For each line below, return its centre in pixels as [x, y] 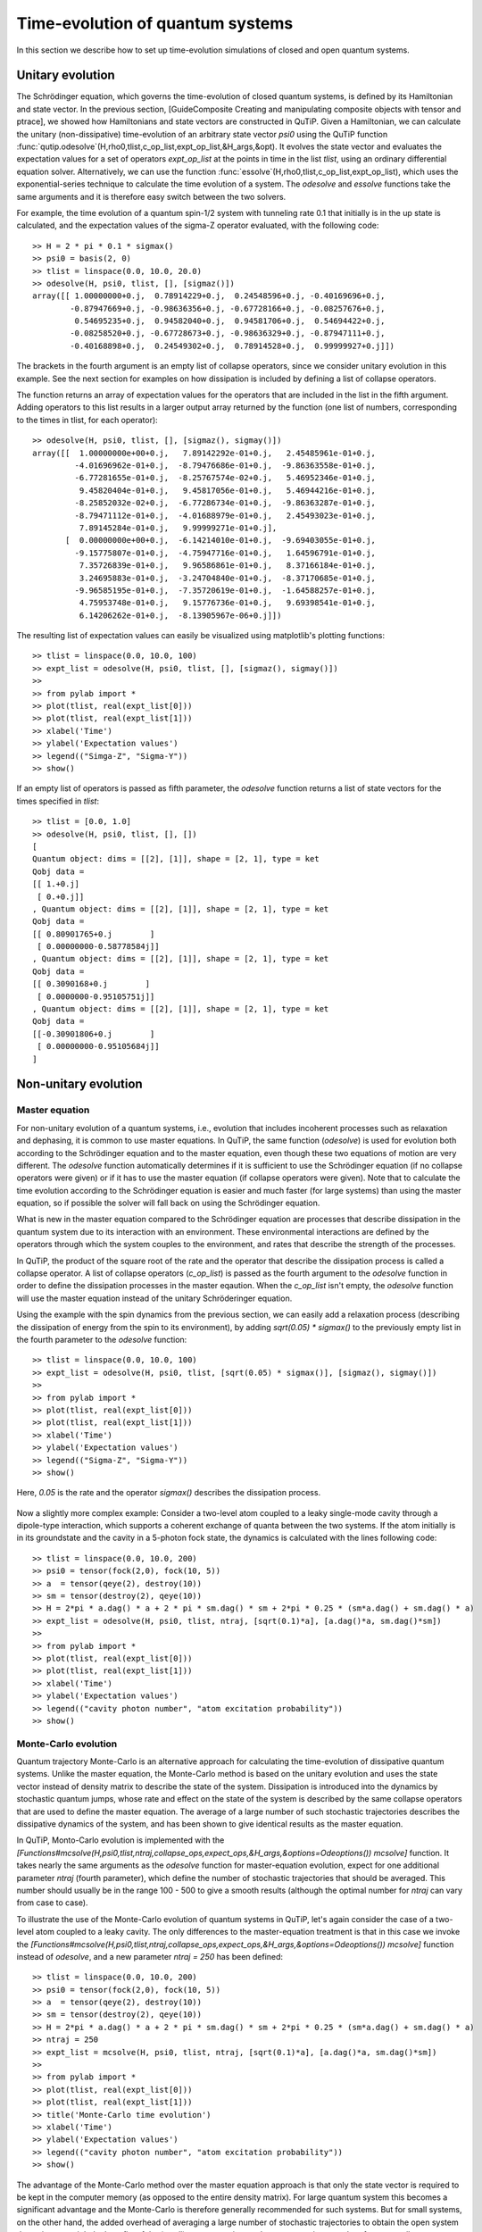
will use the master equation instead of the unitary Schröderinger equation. [154, 1298]
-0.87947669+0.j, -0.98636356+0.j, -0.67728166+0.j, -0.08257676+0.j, [228, 308]
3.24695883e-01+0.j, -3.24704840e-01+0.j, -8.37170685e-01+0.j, [228, 578]
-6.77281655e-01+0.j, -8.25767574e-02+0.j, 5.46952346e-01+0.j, [225, 478]
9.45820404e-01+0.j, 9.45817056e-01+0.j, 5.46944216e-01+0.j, [228, 490]
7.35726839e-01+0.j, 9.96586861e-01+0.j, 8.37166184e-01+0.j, [228, 566]
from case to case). [52, 1903]
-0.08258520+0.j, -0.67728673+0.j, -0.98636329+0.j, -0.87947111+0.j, [228, 333]
